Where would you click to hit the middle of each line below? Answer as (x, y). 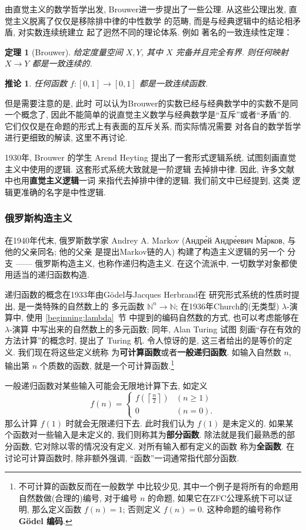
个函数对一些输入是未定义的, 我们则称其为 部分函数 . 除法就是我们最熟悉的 (146, 434)
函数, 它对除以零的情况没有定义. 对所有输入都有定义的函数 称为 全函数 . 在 (154, 446)
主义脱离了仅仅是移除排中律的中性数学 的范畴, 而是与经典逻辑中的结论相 (153, 20)
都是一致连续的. (62, 63)
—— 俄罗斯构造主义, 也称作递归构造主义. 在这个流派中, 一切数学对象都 (152, 263)
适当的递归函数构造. (51, 274)
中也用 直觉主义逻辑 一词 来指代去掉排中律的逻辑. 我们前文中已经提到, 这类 (147, 180)
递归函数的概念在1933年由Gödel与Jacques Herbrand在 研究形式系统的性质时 (148, 294)
